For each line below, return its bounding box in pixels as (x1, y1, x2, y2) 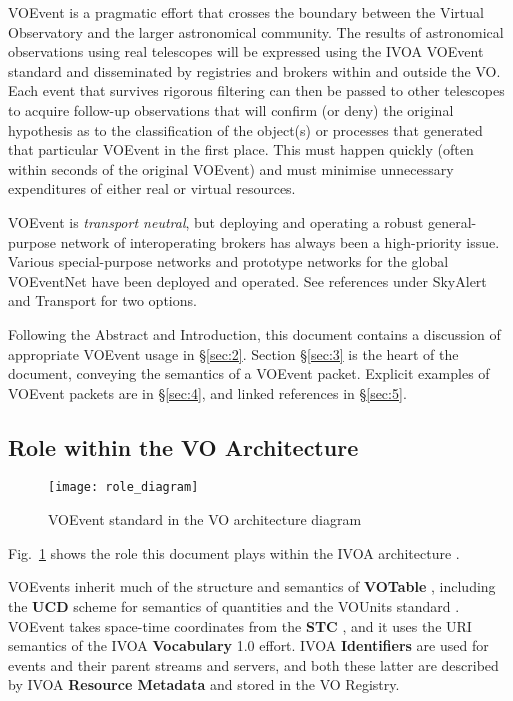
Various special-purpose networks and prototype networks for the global (8, 251, 449, 272)
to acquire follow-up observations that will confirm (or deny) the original (8, 99, 454, 120)
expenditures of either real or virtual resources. (8, 178, 296, 199)
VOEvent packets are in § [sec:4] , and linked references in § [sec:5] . (8, 382, 407, 403)
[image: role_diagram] (48, 480, 199, 495)
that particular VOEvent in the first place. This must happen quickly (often (8, 139, 474, 160)
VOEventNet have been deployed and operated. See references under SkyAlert (8, 270, 487, 291)
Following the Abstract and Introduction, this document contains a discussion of (8, 323, 501, 344)
